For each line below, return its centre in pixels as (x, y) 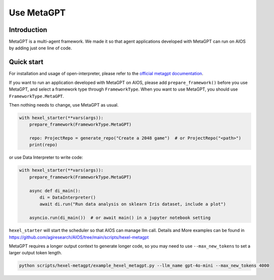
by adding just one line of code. (40, 48)
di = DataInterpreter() (68, 197)
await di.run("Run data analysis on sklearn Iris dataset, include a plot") (133, 204)
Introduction (28, 30)
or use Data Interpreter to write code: (46, 157)
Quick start (26, 62)
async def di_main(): (55, 191)
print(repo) (44, 145)
